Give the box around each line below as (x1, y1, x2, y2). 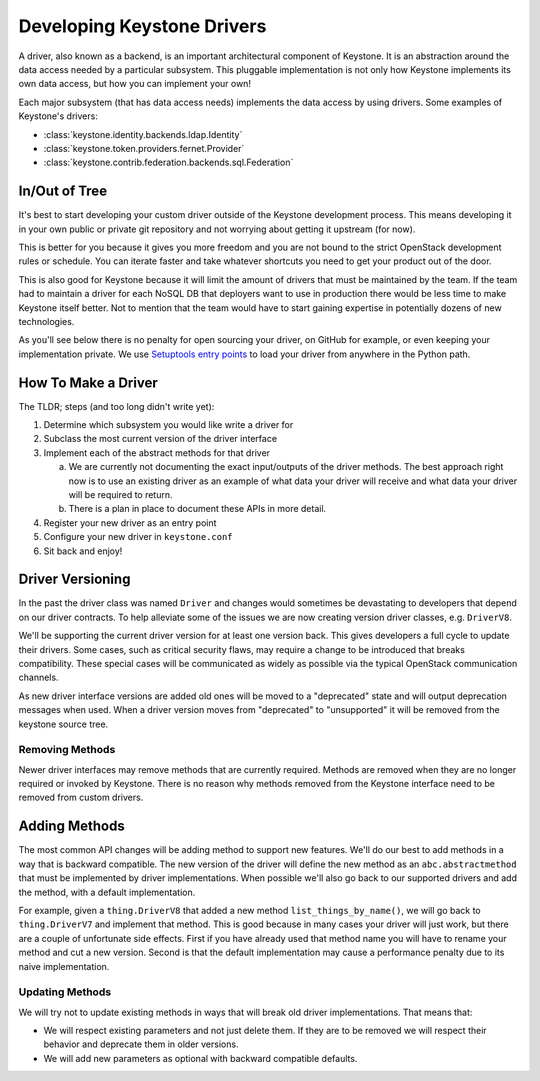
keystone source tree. (18, 718, 109, 730)
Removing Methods (18, 743, 116, 757)
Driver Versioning (18, 571, 131, 588)
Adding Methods (18, 818, 125, 835)
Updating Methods (18, 985, 112, 999)
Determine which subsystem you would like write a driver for (43, 419, 294, 430)
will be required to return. (68, 488, 174, 500)
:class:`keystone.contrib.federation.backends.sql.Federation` (43, 156, 294, 169)
